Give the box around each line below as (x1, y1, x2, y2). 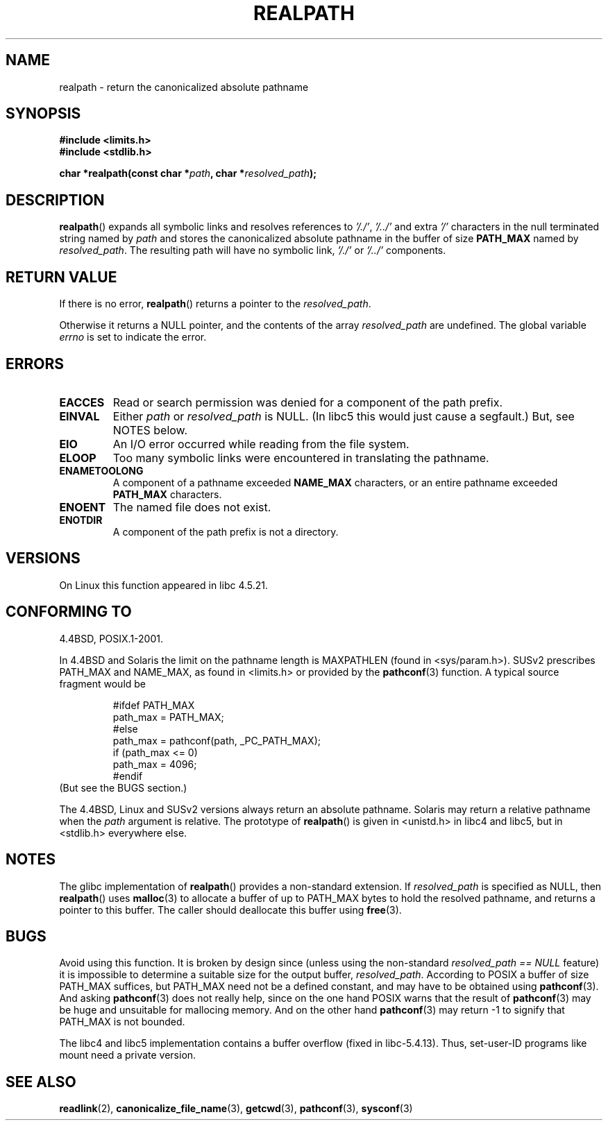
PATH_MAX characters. (112, 488, 222, 500)
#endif (112, 769, 143, 782)
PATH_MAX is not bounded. (59, 1016, 185, 1028)
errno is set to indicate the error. (59, 331, 207, 343)
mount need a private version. (59, 1049, 196, 1061)
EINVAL (59, 409, 100, 423)
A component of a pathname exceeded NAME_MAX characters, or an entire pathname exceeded (112, 476, 558, 488)
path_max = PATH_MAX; (112, 710, 224, 723)
